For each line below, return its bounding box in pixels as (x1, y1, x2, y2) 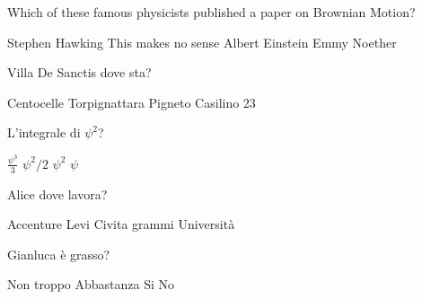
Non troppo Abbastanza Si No (7, 275, 175, 294)
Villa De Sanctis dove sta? (7, 63, 152, 82)
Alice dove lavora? (7, 184, 108, 203)
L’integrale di (7, 123, 81, 142)
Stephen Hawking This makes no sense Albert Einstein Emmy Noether (7, 32, 397, 51)
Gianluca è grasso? (7, 244, 110, 263)
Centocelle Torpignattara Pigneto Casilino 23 (7, 92, 256, 111)
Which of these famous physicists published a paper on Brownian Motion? (7, 3, 416, 21)
